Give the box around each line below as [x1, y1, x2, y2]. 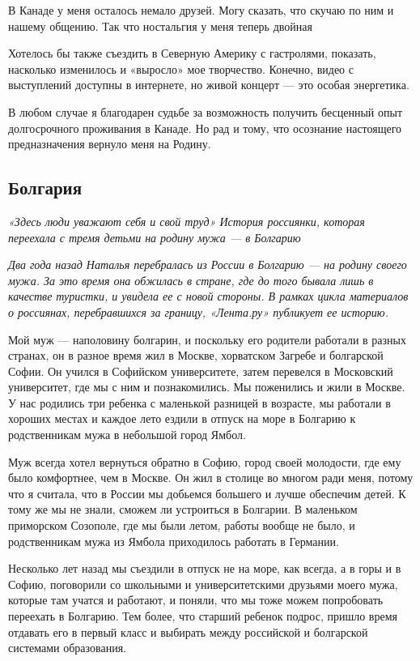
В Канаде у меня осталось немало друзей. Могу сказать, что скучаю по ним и [8, 2, 394, 18]
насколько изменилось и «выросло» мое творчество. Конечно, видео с [8, 60, 354, 77]
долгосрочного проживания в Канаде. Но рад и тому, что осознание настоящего [8, 119, 402, 136]
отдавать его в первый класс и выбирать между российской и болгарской [8, 623, 368, 640]
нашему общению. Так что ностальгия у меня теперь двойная [8, 17, 312, 34]
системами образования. [8, 639, 126, 656]
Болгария [8, 175, 83, 200]
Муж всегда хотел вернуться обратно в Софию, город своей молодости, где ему [8, 453, 401, 470]
